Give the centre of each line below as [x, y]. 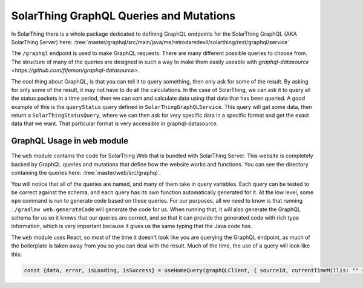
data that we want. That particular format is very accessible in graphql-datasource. [115, 123]
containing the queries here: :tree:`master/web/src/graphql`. [86, 173]
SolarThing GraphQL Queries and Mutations [123, 16]
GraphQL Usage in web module [70, 141]
